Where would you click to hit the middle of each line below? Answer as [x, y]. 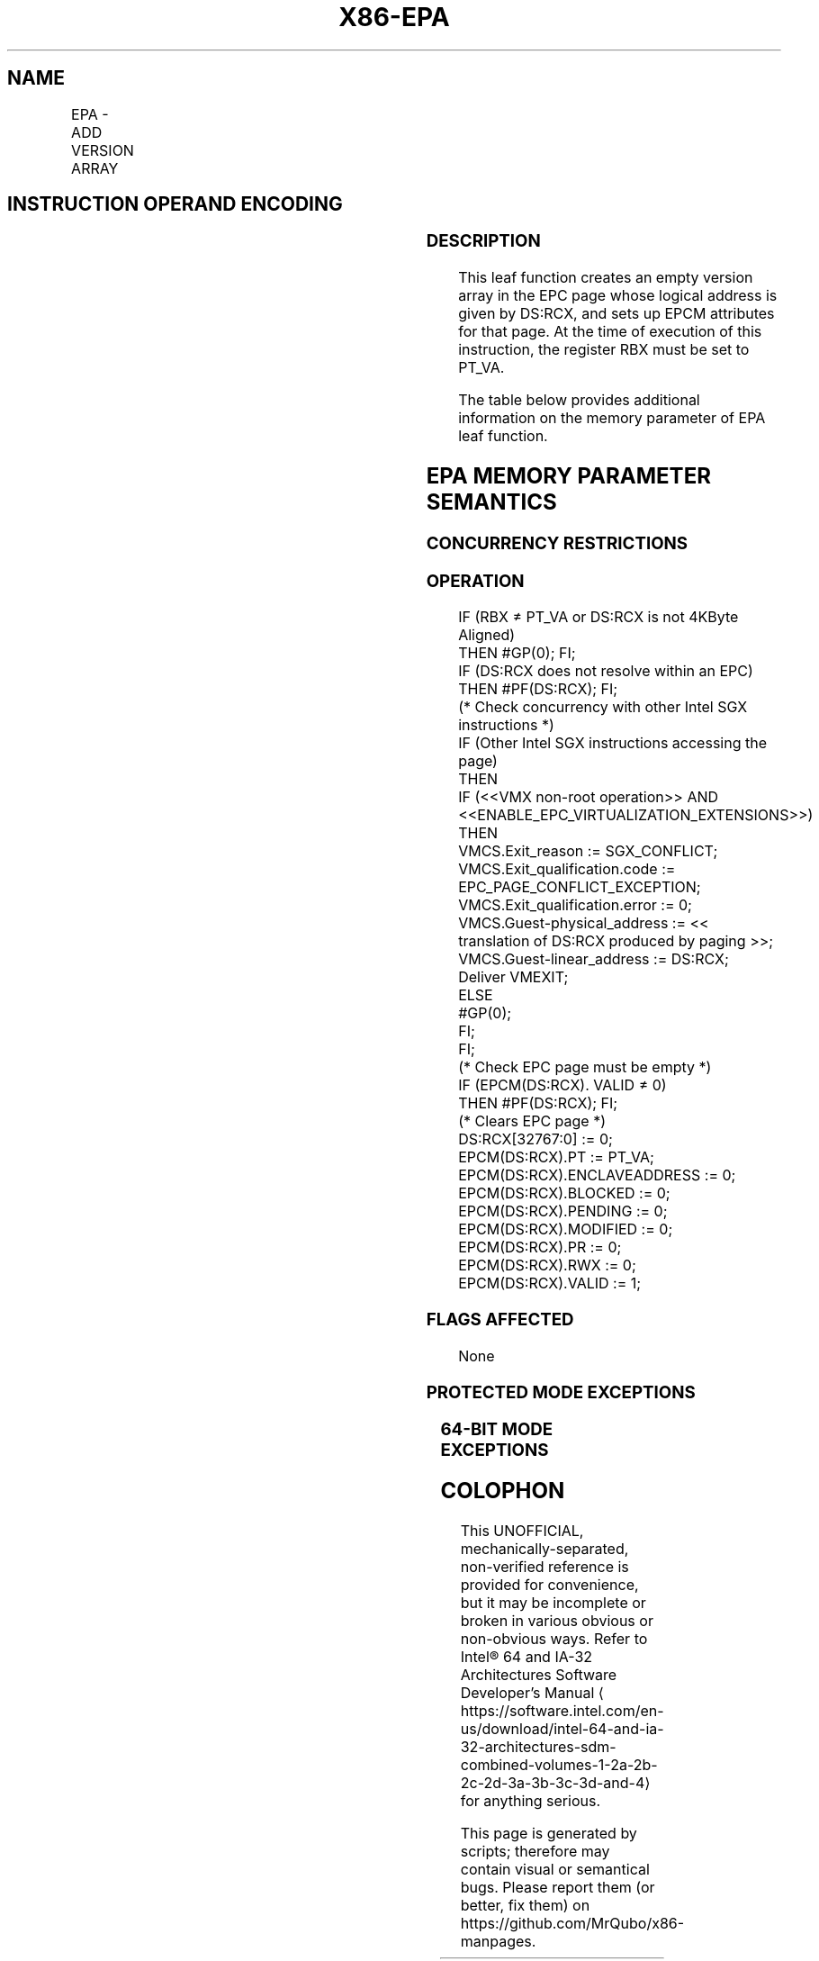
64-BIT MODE [497, 1430]
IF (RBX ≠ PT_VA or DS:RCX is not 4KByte [598, 617]
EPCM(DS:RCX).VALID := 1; [550, 1283]
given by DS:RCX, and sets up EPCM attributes [616, 314]
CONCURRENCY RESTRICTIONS [557, 543]
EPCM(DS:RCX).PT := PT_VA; [556, 1157]
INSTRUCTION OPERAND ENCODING [175, 204]
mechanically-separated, [544, 1548]
